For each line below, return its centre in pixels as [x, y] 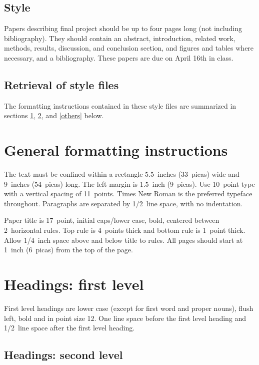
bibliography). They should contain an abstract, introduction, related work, [120, 38]
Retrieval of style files [61, 84]
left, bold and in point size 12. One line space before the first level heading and [125, 318]
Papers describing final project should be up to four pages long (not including [123, 28]
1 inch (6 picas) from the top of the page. [68, 250]
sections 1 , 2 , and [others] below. [54, 115]
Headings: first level [74, 284]
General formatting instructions [116, 150]
